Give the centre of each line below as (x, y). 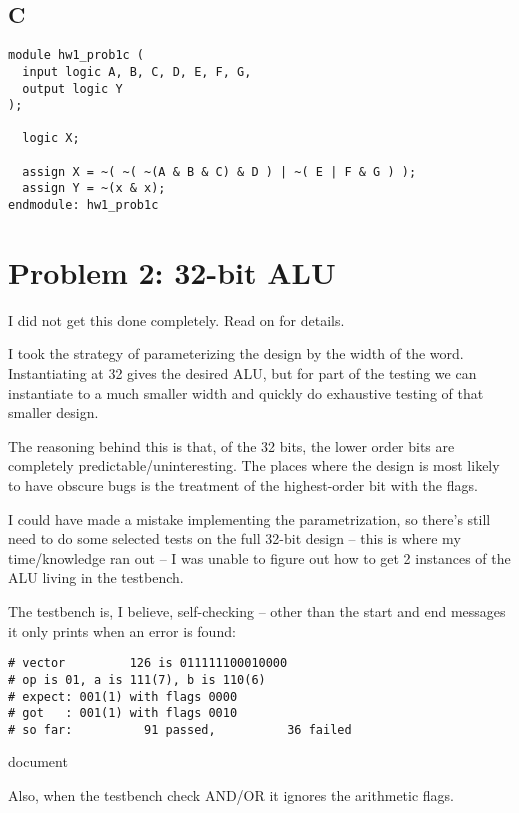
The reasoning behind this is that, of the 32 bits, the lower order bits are (231, 445)
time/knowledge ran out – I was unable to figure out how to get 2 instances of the (259, 557)
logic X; (51, 138)
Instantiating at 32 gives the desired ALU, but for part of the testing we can (242, 373)
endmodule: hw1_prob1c (83, 205)
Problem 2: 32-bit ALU (172, 271)
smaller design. (53, 412)
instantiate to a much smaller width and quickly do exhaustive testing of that (246, 392)
